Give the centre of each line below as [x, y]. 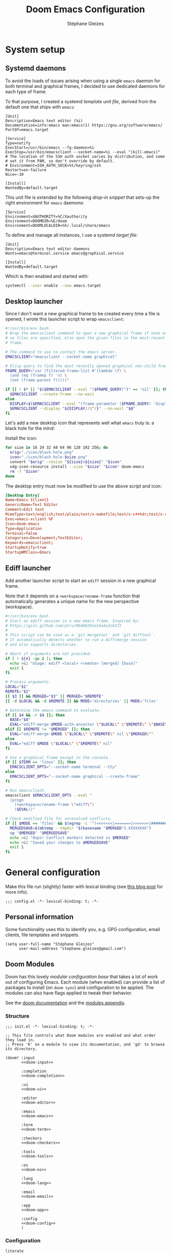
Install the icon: [21, 438]
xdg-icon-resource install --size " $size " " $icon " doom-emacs [77, 467]
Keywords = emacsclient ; [29, 543]
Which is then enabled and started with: [47, 276]
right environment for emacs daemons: [45, 202]
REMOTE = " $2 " [18, 691]
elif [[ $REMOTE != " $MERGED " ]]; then [48, 729]
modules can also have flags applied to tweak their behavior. [69, 993]
